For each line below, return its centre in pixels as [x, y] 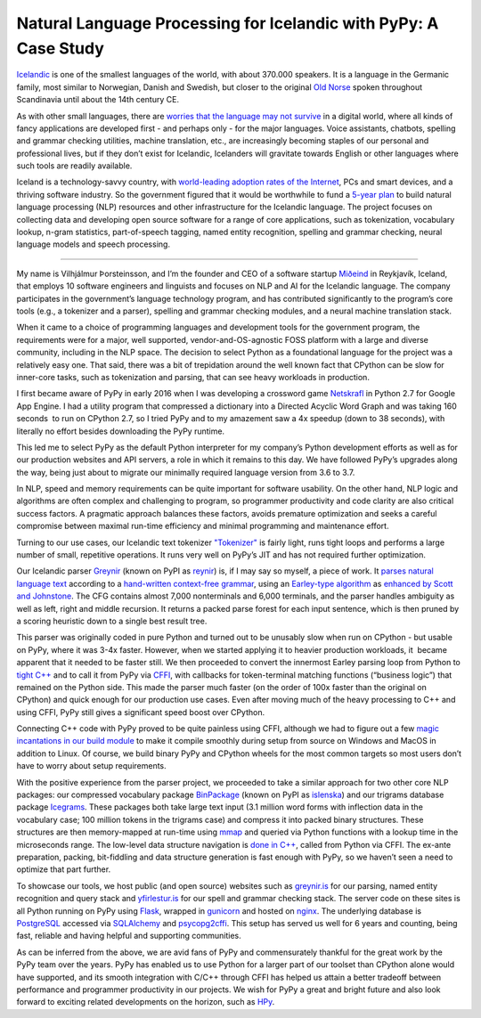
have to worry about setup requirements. [91, 766]
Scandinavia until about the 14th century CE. [98, 100]
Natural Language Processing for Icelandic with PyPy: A [228, 23]
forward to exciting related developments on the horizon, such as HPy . [146, 1002]
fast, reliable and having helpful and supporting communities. [129, 936]
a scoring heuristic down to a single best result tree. [112, 621]
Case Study [60, 48]
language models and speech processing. [94, 244]
